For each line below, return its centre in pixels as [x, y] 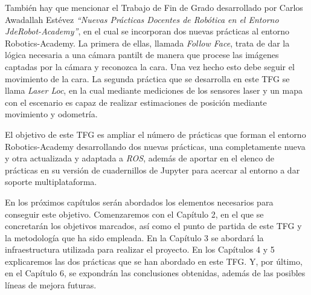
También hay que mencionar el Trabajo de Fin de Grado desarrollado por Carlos [154, 7]
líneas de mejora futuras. [51, 285]
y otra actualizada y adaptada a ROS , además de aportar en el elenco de [139, 158]
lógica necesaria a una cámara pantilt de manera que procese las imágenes [142, 55]
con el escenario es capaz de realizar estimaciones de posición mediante [136, 102]
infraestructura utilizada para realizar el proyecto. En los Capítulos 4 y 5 [140, 249]
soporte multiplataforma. [51, 182]
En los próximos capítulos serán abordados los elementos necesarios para [139, 202]
